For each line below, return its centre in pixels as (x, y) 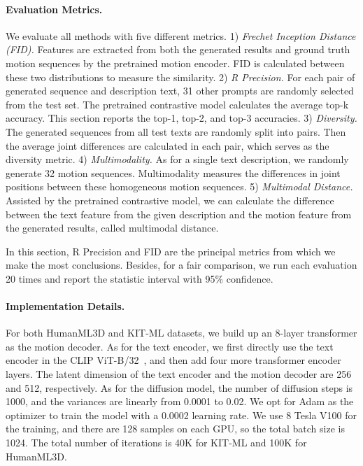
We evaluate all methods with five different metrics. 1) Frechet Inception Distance (181, 35)
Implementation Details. (65, 306)
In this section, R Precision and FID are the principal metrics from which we (171, 251)
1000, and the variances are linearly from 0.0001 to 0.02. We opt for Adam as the (180, 401)
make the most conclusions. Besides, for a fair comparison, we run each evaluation (181, 265)
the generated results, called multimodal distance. (112, 228)
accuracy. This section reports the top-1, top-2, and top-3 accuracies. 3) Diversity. (181, 118)
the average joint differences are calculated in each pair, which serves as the (168, 145)
